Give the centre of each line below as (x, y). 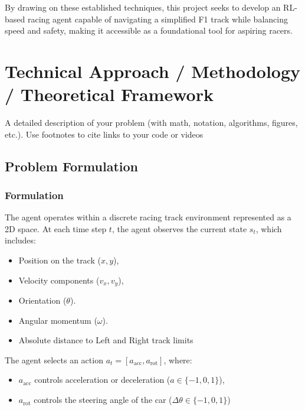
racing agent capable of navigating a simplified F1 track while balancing (158, 19)
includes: (20, 240)
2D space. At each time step (56, 228)
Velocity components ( (59, 280)
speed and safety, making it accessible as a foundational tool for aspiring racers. (149, 30)
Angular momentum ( (58, 320)
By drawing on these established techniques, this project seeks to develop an (143, 7)
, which (269, 228)
